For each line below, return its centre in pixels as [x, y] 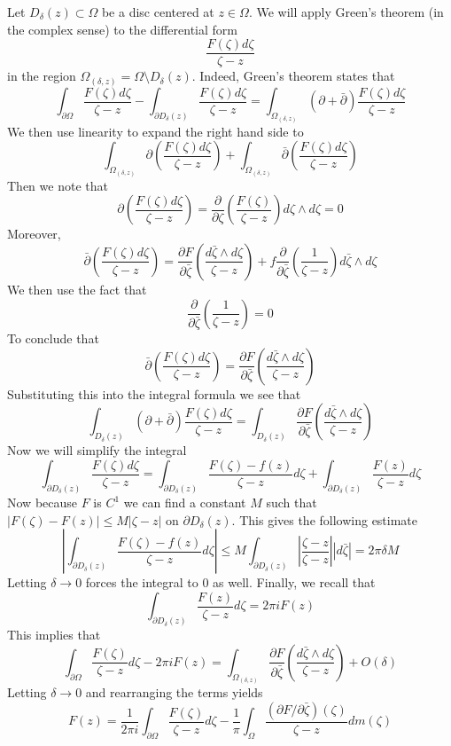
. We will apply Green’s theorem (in [346, 12]
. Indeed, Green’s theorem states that [293, 76]
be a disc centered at [158, 12]
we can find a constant [185, 503]
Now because [43, 503]
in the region [42, 76]
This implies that [54, 635]
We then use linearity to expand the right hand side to [156, 131]
